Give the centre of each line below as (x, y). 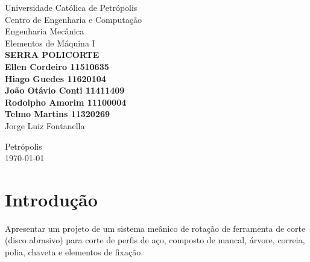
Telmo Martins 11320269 (58, 114)
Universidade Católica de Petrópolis (71, 7)
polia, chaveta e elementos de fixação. (74, 252)
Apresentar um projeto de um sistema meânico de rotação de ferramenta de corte (155, 228)
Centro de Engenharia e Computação (73, 19)
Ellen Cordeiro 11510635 (57, 66)
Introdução (51, 199)
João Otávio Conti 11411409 (65, 90)
